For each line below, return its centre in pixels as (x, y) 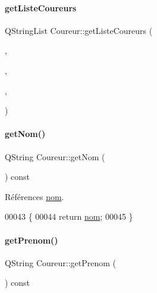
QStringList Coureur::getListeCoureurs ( (79, 30)
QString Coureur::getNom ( (55, 156)
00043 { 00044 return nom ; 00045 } (69, 216)
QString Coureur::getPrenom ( (61, 262)
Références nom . (34, 196)
